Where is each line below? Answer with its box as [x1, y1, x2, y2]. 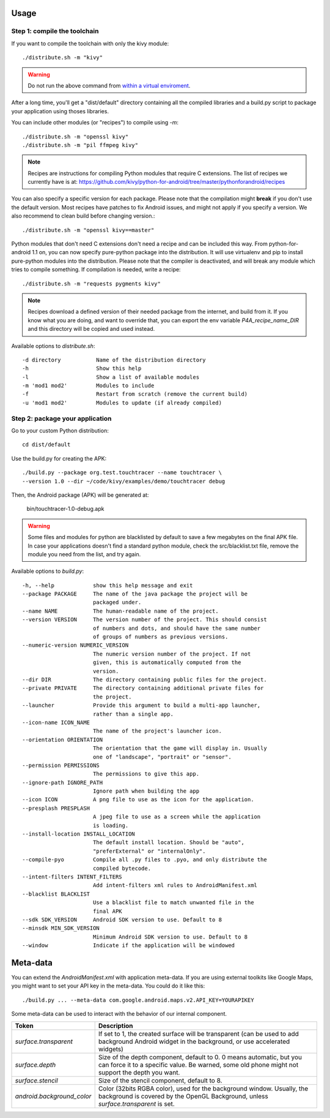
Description [98, 1021, 134, 1030]
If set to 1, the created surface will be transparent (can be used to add [98, 1029, 299, 1038]
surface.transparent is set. [98, 1100, 175, 1108]
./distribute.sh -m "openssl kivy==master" [22, 227, 155, 233]
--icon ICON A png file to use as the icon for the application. [22, 796, 254, 803]
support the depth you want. [98, 1068, 180, 1076]
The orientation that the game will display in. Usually [92, 745, 267, 752]
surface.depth [15, 1060, 56, 1069]
